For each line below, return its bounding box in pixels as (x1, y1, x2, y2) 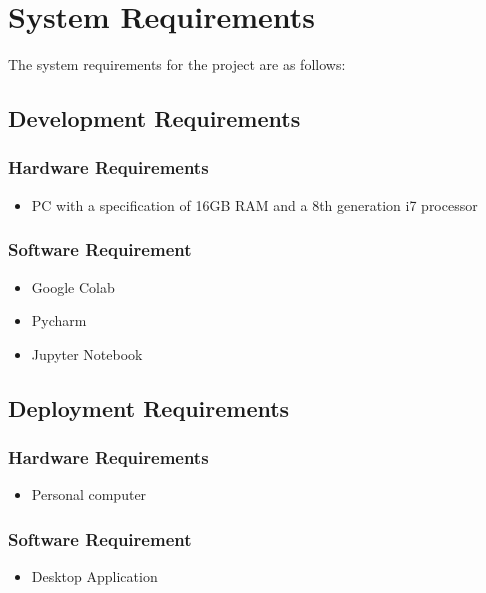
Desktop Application (31, 566, 158, 587)
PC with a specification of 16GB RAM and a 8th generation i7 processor (31, 194, 478, 215)
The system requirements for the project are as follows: (8, 54, 346, 75)
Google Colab (31, 276, 115, 297)
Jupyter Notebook (31, 343, 143, 364)
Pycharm (31, 310, 87, 331)
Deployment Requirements (8, 392, 290, 423)
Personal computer (31, 484, 147, 505)
